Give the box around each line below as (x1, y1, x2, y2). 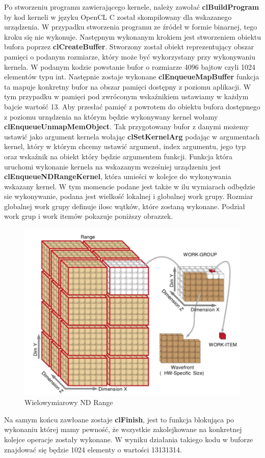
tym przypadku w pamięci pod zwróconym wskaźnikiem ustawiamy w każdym (4, 91, 249, 102)
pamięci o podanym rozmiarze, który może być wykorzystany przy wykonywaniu (4, 51, 255, 62)
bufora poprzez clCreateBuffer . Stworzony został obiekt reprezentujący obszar (4, 41, 254, 52)
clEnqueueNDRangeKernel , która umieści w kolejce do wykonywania (4, 171, 231, 182)
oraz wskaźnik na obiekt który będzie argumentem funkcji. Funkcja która (4, 151, 233, 161)
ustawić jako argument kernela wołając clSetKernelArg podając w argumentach (4, 131, 260, 141)
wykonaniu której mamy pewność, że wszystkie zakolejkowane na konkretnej (4, 424, 242, 435)
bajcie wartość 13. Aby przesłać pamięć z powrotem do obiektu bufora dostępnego (4, 101, 260, 111)
